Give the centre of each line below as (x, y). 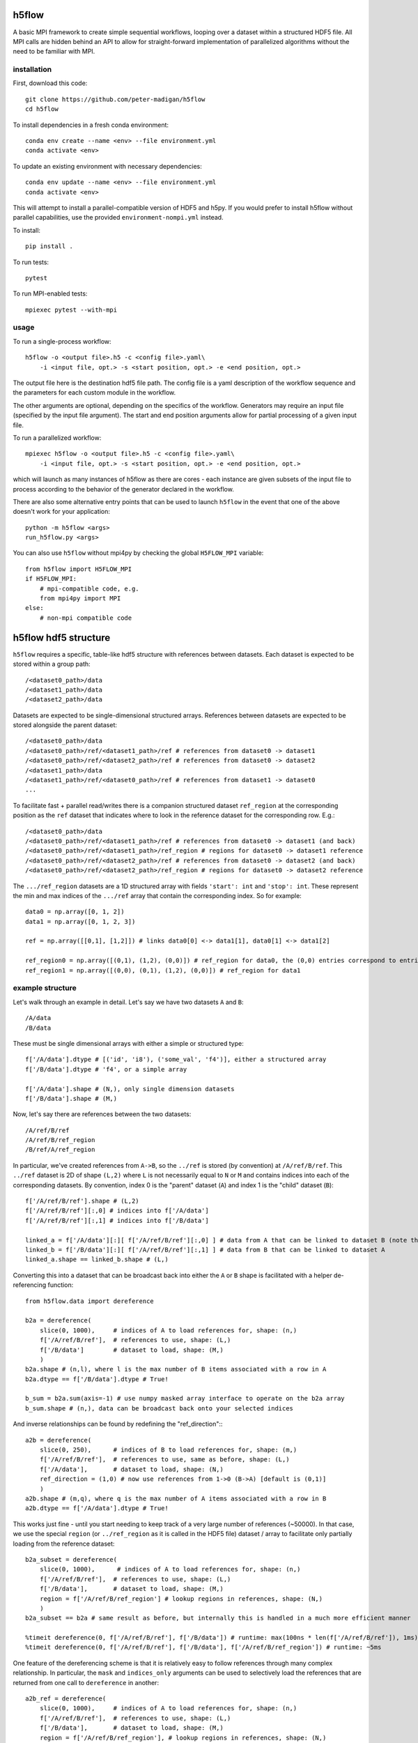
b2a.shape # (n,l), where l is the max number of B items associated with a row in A (176, 1369)
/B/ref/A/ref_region (60, 1150)
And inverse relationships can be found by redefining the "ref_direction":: (118, 1424)
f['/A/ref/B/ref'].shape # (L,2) (82, 1201)
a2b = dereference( (59, 1440)
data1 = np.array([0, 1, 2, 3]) (80, 921)
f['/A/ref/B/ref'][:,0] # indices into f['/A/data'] (117, 1211)
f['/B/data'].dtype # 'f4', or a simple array (106, 1069)
